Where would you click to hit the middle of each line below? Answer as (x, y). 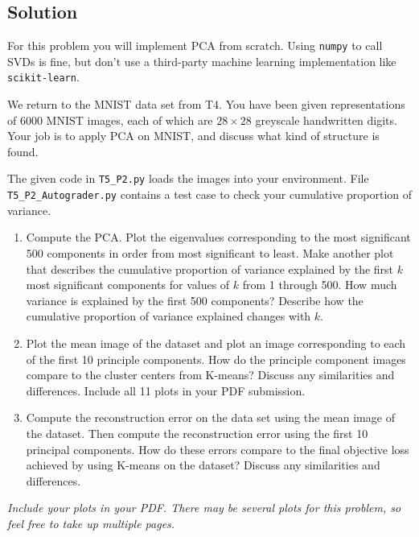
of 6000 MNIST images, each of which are (110, 120)
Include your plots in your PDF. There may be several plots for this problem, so (204, 508)
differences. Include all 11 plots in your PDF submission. (166, 390)
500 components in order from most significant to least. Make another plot (210, 252)
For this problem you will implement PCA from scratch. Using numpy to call (195, 45)
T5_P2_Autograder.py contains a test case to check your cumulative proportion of (210, 194)
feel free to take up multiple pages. (91, 523)
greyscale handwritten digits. (326, 120)
